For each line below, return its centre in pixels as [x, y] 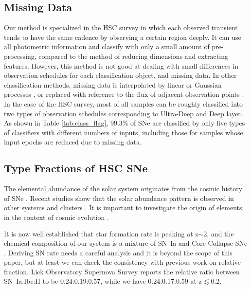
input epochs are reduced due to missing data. [73, 142]
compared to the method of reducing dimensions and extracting [133, 56]
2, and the [219, 233]
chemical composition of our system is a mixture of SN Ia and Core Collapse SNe [126, 243]
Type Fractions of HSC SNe [76, 168]
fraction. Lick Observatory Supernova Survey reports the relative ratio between [122, 271]
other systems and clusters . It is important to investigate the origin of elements [123, 208]
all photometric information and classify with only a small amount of [107, 46]
